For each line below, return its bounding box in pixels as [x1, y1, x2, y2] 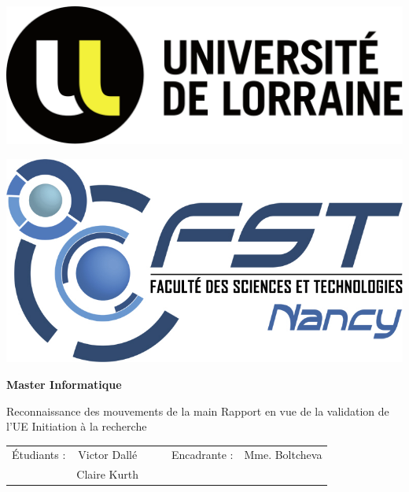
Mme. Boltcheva [244, 446, 322, 463]
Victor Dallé [78, 446, 138, 463]
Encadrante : [171, 446, 234, 463]
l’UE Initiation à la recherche [6, 418, 147, 435]
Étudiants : [12, 446, 66, 463]
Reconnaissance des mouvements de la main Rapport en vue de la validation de [6, 402, 389, 419]
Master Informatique [6, 375, 122, 392]
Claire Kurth [76, 466, 139, 483]
